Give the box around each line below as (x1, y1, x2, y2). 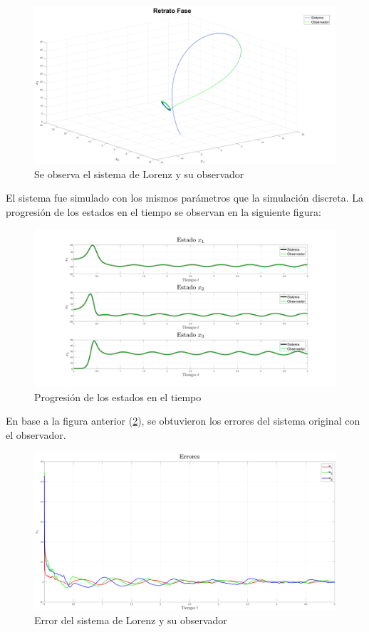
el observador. (6, 428, 66, 442)
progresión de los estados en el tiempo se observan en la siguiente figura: (6, 204, 321, 219)
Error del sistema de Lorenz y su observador (34, 613, 227, 628)
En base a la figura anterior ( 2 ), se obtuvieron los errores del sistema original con (6, 413, 360, 428)
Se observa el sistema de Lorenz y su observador (34, 166, 244, 181)
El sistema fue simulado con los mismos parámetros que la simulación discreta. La (6, 190, 364, 205)
